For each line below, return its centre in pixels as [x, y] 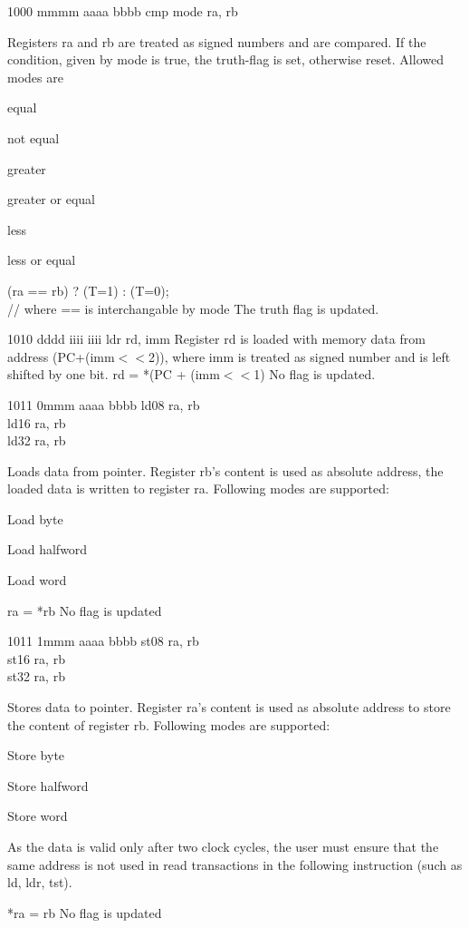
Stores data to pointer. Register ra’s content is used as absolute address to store [229, 707]
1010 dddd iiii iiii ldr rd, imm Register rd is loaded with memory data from [216, 339]
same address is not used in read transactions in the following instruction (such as [235, 864]
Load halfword [48, 549]
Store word [38, 816]
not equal [33, 137]
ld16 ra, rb [37, 422]
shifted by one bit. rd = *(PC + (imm [114, 374]
